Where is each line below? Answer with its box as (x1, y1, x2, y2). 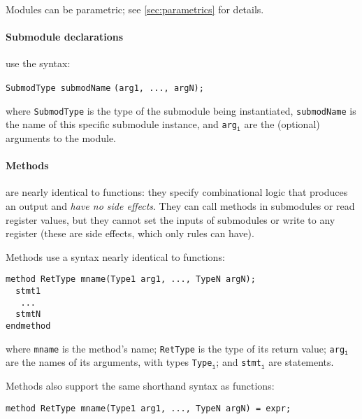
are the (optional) (244, 117, 320, 132)
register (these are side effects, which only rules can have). (6, 226, 254, 241)
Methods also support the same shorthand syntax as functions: (6, 378, 275, 392)
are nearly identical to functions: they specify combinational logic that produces (6, 185, 348, 199)
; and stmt (216, 355, 261, 369)
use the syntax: (6, 56, 71, 71)
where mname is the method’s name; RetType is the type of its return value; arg (6, 341, 345, 355)
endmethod (6, 320, 51, 331)
